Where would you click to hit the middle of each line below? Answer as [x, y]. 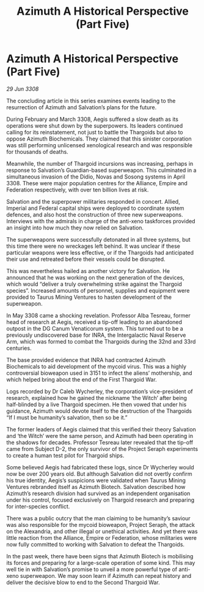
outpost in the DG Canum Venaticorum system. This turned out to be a [95, 328]
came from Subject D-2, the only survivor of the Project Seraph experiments [102, 448]
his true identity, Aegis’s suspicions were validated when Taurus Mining [96, 480]
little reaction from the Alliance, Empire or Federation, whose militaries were [102, 537]
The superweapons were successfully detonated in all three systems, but [98, 239]
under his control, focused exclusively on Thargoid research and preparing [100, 500]
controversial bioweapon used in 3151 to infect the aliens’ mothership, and [99, 373]
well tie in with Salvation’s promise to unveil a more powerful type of [92, 569]
